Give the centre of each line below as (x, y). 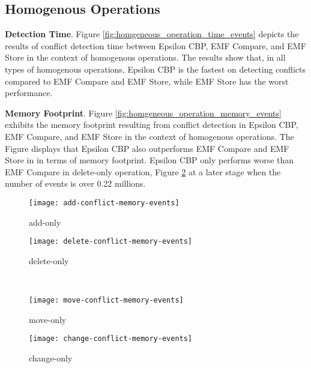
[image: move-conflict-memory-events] (106, 300)
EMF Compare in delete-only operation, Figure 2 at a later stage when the (143, 171)
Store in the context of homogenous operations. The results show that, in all (145, 57)
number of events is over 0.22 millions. (75, 183)
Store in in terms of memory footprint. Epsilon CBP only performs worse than (149, 160)
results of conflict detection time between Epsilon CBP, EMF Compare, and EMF (155, 45)
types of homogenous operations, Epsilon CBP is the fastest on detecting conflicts (155, 69)
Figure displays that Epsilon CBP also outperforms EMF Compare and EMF (147, 148)
